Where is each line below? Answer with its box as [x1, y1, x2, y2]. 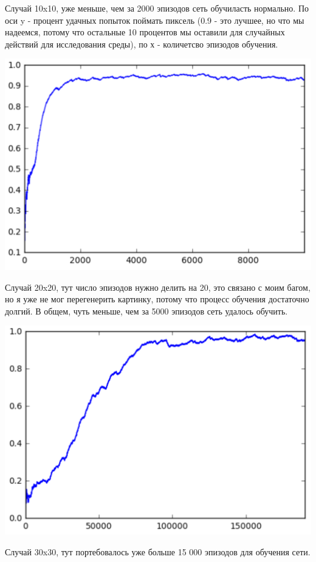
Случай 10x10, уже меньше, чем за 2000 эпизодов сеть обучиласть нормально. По [5, 2, 309, 14]
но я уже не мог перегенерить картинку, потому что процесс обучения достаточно [5, 293, 309, 305]
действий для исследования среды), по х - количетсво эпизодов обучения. [5, 37, 278, 50]
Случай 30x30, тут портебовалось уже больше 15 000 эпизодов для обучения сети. [5, 545, 311, 558]
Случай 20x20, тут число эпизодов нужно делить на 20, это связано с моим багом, [5, 280, 311, 293]
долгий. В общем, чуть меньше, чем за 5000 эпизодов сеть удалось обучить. [5, 304, 288, 317]
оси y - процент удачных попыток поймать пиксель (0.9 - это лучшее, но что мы [5, 13, 304, 26]
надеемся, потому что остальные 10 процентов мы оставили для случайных [5, 26, 285, 38]
